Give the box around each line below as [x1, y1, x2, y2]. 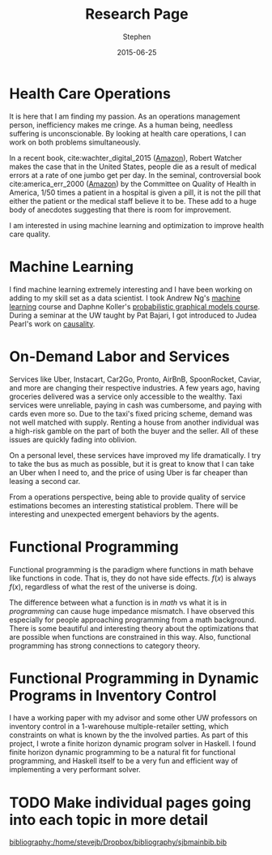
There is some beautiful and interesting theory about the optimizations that [9, 623, 259, 633]
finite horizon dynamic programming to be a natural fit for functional [9, 748, 236, 758]
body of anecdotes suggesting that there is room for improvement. [9, 205, 232, 214]
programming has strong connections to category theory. [9, 641, 201, 650]
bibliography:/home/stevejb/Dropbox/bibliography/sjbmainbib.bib [9, 837, 227, 847]
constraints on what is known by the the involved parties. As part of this [9, 730, 249, 740]
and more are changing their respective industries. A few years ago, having [9, 382, 260, 392]
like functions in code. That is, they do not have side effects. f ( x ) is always [9, 573, 257, 583]
